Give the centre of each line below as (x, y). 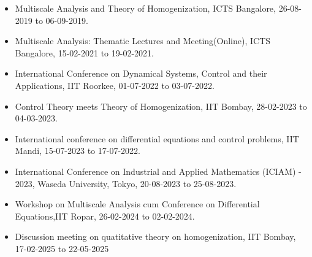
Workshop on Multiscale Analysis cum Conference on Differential (137, 204)
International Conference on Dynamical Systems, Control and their (141, 73)
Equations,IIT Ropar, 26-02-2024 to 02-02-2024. (105, 216)
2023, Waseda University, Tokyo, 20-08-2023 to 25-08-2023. (126, 183)
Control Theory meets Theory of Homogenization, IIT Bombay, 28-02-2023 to (161, 106)
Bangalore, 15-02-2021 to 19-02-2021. (84, 52)
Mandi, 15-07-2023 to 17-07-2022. (78, 151)
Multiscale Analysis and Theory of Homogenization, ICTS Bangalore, (145, 8)
